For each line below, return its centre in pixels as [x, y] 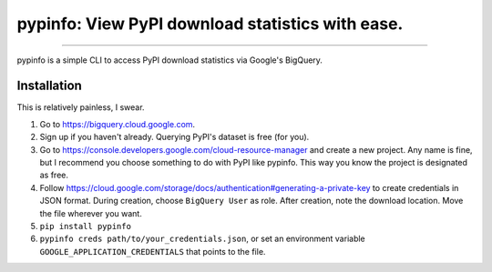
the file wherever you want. [91, 213]
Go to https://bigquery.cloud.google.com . [118, 124]
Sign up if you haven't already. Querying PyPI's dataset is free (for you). [174, 137]
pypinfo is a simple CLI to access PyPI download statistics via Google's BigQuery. [170, 60]
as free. [54, 175]
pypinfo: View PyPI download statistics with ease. [210, 24]
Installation [49, 86]
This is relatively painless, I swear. [81, 107]
